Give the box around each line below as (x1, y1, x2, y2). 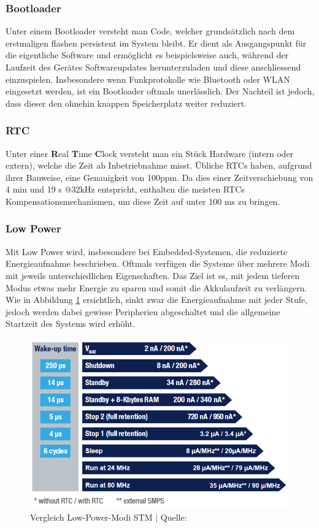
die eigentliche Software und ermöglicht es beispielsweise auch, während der (6, 48, 289, 61)
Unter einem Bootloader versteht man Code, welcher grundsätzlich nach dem (6, 25, 295, 37)
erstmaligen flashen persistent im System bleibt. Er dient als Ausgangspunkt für (6, 36, 307, 49)
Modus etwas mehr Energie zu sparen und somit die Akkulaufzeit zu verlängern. (6, 281, 307, 294)
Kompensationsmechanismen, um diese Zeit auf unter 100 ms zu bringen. (6, 194, 280, 207)
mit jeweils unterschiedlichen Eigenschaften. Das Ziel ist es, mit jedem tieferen (6, 269, 300, 281)
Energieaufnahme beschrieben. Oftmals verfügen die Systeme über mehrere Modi (6, 257, 310, 270)
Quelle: (160, 511, 187, 524)
